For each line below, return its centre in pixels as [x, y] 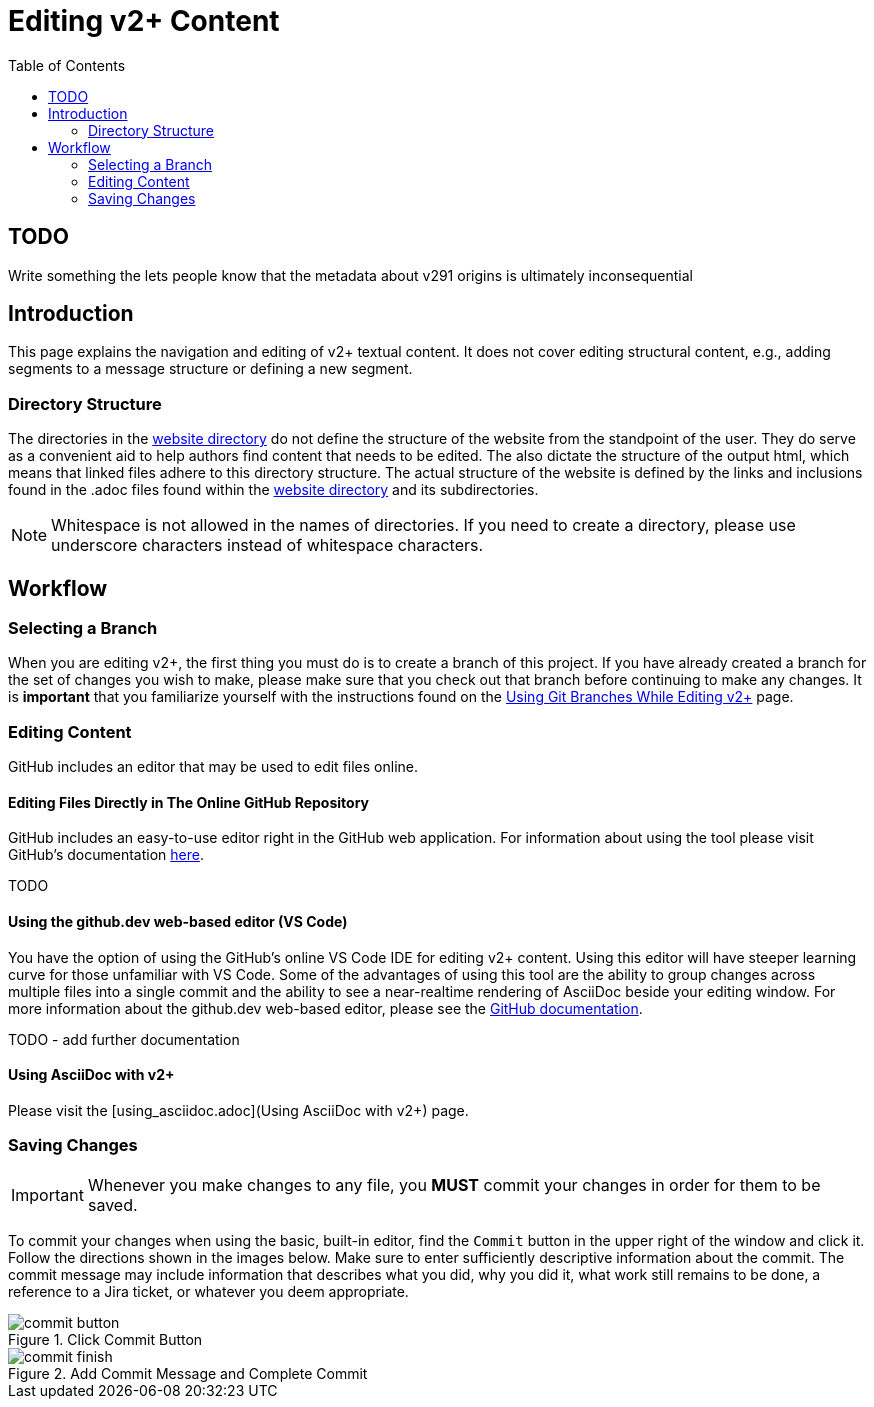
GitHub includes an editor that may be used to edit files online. [213, 767]
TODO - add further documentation [124, 1039]
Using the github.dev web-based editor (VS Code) [178, 921]
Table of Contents [67, 65]
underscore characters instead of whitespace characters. [267, 545]
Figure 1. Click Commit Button [105, 1339]
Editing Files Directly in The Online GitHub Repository [189, 802]
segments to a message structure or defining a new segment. [210, 369]
